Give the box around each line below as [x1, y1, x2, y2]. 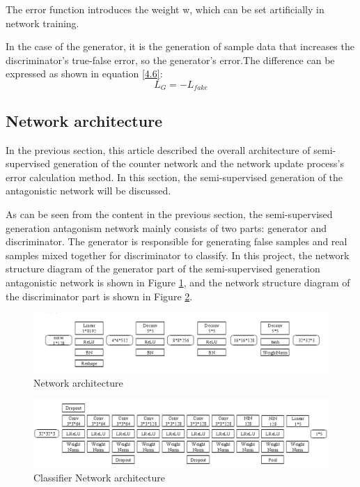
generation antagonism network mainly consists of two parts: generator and [6, 220, 327, 235]
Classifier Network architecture [33, 470, 165, 484]
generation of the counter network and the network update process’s [53, 156, 344, 171]
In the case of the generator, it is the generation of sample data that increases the [6, 39, 354, 54]
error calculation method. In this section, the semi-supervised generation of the [6, 169, 343, 184]
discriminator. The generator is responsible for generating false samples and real [6, 234, 347, 249]
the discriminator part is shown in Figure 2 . [6, 288, 193, 303]
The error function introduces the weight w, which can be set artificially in [6, 2, 324, 16]
